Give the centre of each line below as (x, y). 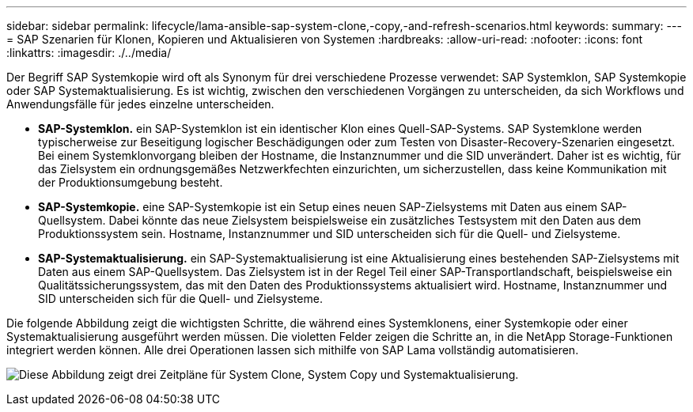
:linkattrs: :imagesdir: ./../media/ (89, 53)
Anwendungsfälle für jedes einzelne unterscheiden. (140, 104)
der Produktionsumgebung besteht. (131, 182)
